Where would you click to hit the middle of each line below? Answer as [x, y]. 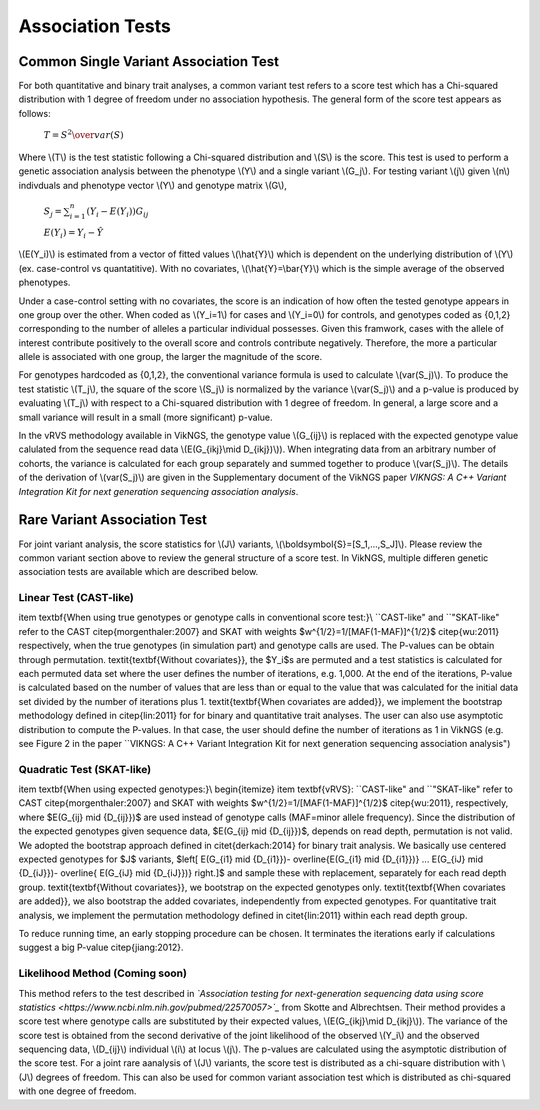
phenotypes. [44, 282]
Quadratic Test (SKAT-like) [85, 769]
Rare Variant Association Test [113, 520]
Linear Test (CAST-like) [76, 598]
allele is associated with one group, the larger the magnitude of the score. [170, 357]
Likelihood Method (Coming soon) [102, 973]
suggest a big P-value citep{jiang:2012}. [101, 947]
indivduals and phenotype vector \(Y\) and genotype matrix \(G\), [152, 185]
